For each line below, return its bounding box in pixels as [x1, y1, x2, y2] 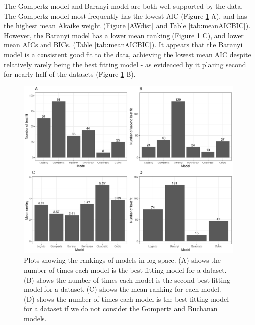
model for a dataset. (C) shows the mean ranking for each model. [24, 284, 221, 294]
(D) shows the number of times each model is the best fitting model [24, 293, 229, 304]
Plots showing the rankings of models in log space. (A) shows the [24, 255, 221, 265]
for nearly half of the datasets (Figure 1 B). [4, 69, 136, 79]
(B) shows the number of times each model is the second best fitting [24, 274, 230, 284]
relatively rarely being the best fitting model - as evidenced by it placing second [4, 59, 246, 69]
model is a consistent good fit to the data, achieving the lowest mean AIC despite [4, 49, 251, 59]
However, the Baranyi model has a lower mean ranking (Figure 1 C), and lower [4, 30, 244, 40]
